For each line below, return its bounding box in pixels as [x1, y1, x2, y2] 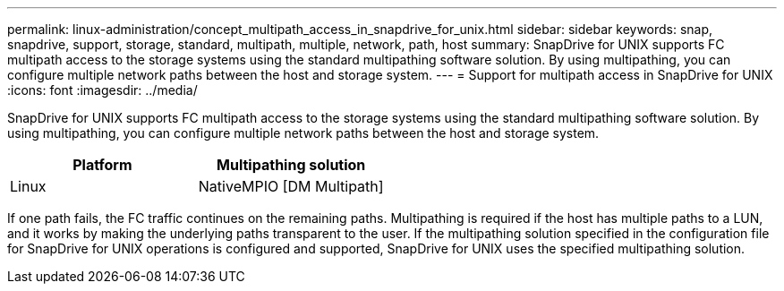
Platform [72, 156, 132, 174]
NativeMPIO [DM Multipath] [198, 177, 384, 195]
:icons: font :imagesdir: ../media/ [7, 82, 198, 98]
